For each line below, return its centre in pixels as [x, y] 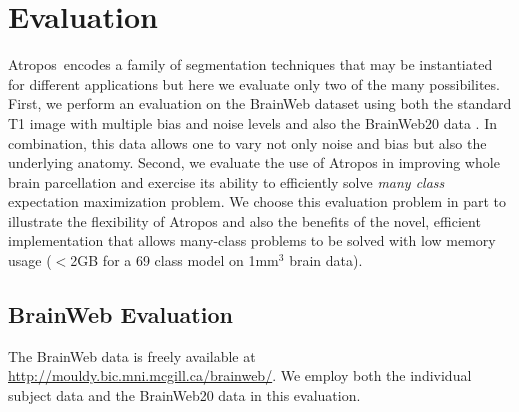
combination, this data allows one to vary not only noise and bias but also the [247, 142]
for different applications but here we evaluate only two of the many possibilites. [254, 83]
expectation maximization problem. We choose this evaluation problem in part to [257, 201]
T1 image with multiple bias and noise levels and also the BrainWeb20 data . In [252, 122]
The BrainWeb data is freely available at [132, 355]
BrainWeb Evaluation [120, 314]
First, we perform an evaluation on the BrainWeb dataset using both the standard [260, 103]
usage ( [30, 260]
